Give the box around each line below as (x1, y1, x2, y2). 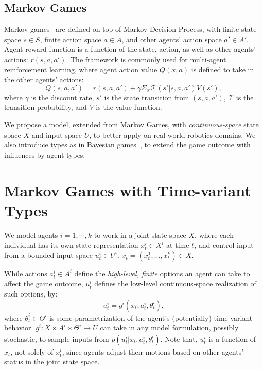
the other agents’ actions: (4, 74, 84, 85)
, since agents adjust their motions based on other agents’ (62, 346, 244, 357)
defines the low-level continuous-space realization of (94, 278, 256, 289)
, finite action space (40, 33, 101, 44)
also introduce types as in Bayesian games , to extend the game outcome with (4, 139, 251, 150)
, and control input (194, 239, 254, 250)
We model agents (4, 229, 58, 240)
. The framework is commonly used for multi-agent (66, 53, 226, 64)
